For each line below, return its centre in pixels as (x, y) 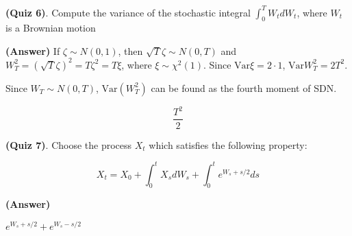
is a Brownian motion (51, 28)
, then (130, 50)
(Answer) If (33, 50)
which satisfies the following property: (228, 144)
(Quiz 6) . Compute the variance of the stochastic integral (128, 12)
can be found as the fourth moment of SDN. (244, 87)
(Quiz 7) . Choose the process (69, 144)
